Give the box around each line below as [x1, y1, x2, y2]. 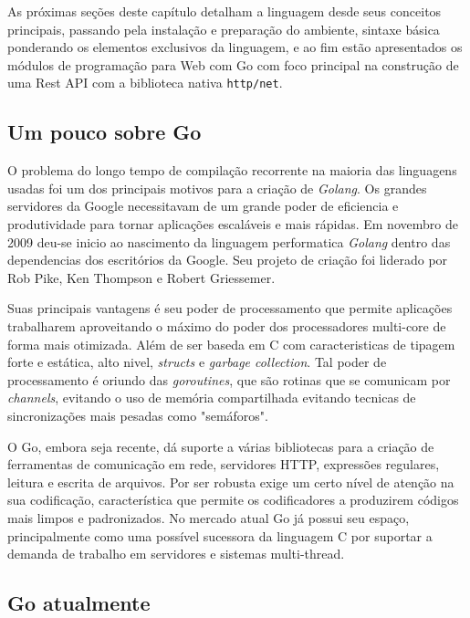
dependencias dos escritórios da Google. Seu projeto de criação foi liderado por [7, 250, 448, 269]
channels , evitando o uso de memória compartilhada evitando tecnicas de [7, 388, 416, 407]
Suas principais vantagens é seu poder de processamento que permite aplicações [7, 299, 453, 318]
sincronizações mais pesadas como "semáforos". [7, 405, 268, 424]
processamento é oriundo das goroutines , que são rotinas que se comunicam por [7, 370, 451, 389]
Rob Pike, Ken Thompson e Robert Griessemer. [7, 267, 276, 287]
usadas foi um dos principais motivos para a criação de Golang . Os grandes [7, 178, 427, 197]
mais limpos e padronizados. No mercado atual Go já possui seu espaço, [7, 508, 410, 527]
